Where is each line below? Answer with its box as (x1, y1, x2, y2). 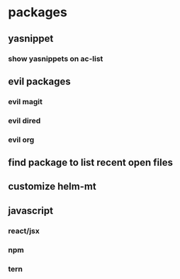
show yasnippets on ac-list (8, 54, 103, 64)
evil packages (8, 75, 71, 87)
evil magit (8, 96, 43, 106)
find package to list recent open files (8, 156, 173, 169)
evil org (8, 135, 35, 144)
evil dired (8, 115, 41, 125)
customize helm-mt (8, 181, 96, 193)
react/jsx (8, 226, 40, 236)
